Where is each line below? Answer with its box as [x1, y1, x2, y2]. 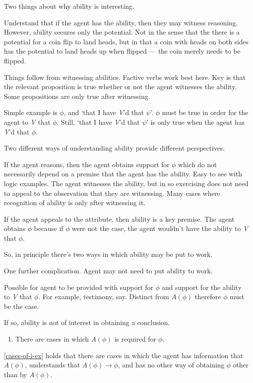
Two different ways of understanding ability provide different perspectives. [4, 143, 225, 153]
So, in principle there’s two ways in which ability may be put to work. [4, 249, 213, 259]
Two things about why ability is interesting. [4, 1, 134, 11]
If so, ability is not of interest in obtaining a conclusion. [4, 317, 170, 327]
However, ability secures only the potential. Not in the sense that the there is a [4, 27, 240, 37]
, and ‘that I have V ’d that [64, 107, 144, 117]
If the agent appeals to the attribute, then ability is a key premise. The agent [4, 213, 235, 224]
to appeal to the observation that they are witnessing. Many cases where [4, 188, 220, 198]
